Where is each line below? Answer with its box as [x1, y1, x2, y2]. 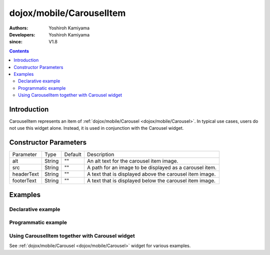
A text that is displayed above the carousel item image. [86, 171, 216, 178]
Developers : [9, 31, 35, 37]
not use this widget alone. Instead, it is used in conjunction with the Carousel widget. [9, 125, 184, 131]
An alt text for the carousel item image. [86, 158, 178, 165]
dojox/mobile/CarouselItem [9, 7, 126, 18]
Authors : [9, 25, 28, 31]
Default [64, 151, 82, 158]
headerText [12, 171, 39, 178]
